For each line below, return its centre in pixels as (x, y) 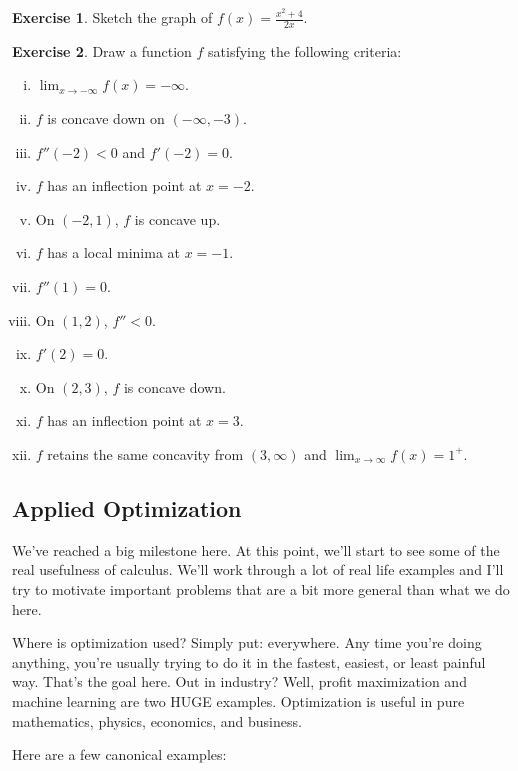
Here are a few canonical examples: (119, 754)
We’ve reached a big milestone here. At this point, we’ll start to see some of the (256, 549)
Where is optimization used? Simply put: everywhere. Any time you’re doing (247, 642)
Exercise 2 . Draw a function (102, 50)
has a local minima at (114, 252)
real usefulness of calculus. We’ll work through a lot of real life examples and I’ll (258, 569)
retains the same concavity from (145, 453)
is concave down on (106, 118)
